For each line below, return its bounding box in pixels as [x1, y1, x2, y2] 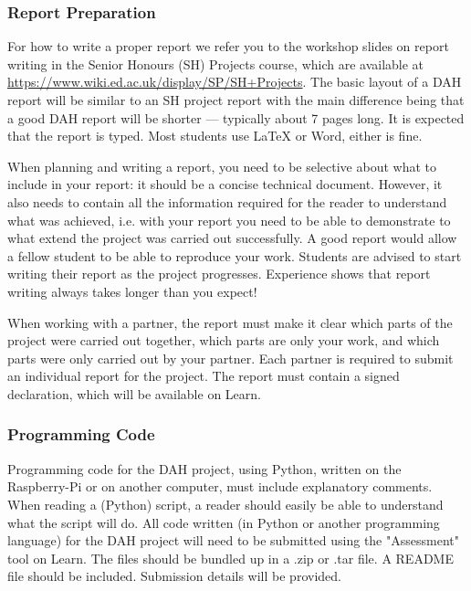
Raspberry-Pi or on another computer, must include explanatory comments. [7, 477, 433, 496]
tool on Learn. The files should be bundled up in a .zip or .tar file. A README [7, 548, 454, 567]
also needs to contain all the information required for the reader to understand [7, 192, 447, 211]
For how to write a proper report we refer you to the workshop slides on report [7, 37, 449, 56]
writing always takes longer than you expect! [7, 281, 257, 301]
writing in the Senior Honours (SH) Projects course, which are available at [7, 54, 424, 73]
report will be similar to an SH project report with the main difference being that [7, 90, 465, 109]
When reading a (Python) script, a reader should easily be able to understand [7, 494, 444, 513]
